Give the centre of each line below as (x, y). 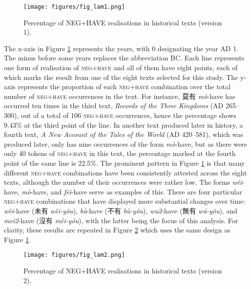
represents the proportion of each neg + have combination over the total (124, 87)
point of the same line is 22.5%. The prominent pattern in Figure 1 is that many (125, 163)
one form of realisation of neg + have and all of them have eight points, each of (121, 67)
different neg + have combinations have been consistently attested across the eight (125, 172)
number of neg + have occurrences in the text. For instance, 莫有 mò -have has (120, 96)
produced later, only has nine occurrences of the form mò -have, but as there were (125, 144)
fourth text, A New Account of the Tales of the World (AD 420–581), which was (124, 134)
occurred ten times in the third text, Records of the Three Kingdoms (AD (114, 106)
